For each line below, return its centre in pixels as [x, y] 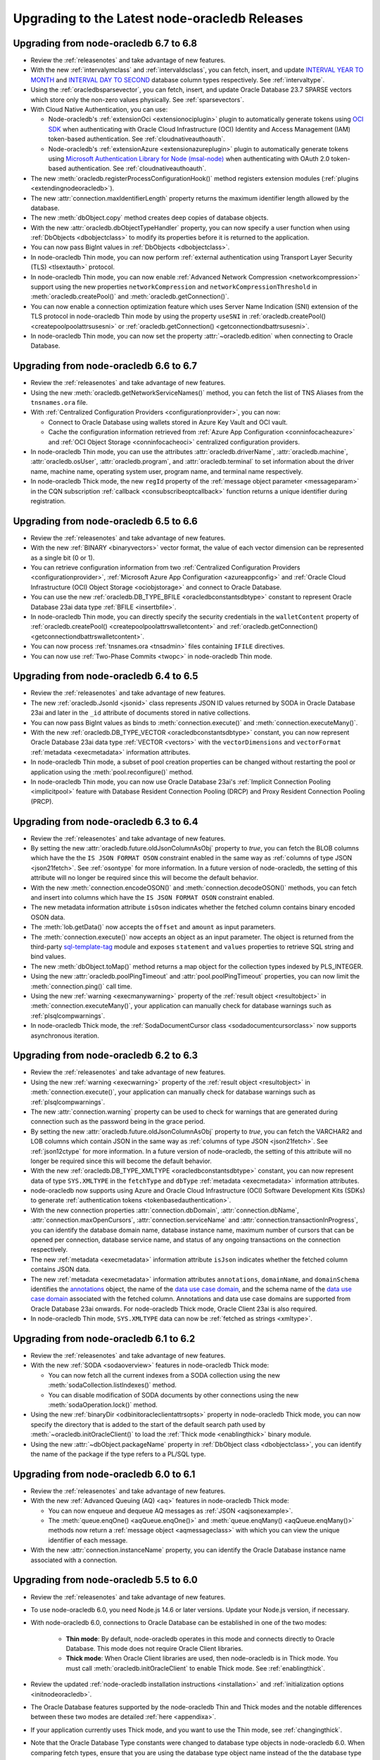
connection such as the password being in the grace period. [118, 1121]
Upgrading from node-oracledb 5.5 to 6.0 [106, 1580]
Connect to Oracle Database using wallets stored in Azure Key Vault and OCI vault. [168, 422]
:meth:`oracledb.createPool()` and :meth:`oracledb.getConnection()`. [130, 296]
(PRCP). [42, 801]
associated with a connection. [74, 1560]
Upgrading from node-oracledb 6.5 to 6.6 [106, 521]
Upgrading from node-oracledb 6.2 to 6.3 [106, 1056]
